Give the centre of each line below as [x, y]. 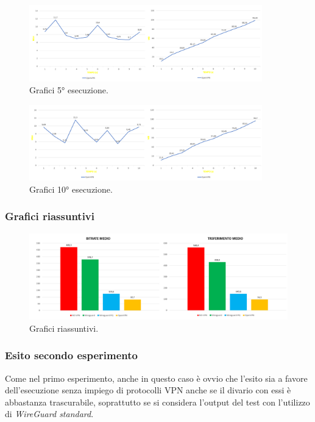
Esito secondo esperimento [71, 355]
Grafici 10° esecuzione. [71, 189]
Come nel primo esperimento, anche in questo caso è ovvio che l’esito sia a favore [156, 378]
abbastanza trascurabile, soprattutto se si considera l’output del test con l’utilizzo [157, 402]
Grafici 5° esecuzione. [69, 90]
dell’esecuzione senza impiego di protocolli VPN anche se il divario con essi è [148, 390]
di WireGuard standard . [49, 414]
